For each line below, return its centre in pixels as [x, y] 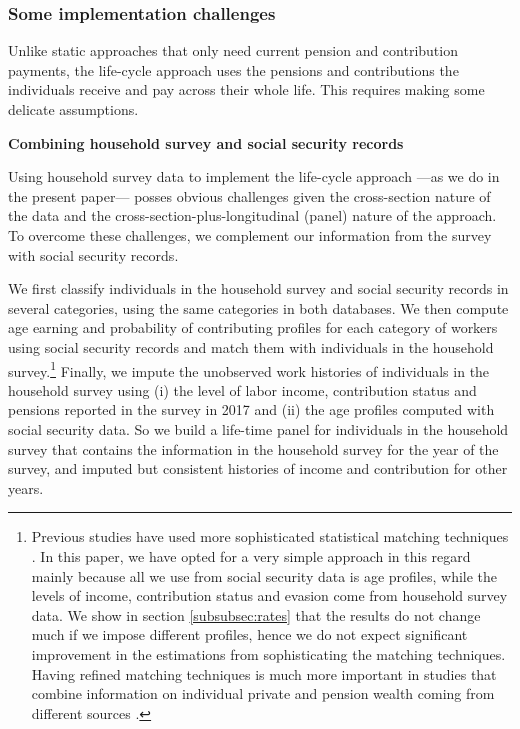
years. [26, 487]
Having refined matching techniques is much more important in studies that [264, 673]
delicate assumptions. [73, 109]
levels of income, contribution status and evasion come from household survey [269, 595]
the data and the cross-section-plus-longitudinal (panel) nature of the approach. [252, 215]
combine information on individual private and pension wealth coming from [263, 693]
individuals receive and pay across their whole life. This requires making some [246, 89]
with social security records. [93, 254]
